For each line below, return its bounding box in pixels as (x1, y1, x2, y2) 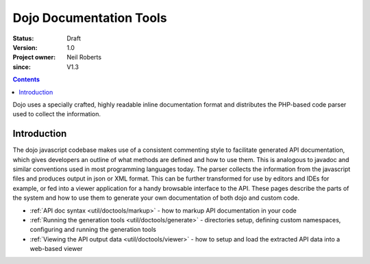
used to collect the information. (12, 110, 101, 118)
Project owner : (12, 53, 56, 62)
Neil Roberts (66, 53, 102, 62)
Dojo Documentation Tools (12, 10, 167, 25)
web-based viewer (29, 245, 83, 253)
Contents (12, 75, 40, 83)
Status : (12, 34, 34, 42)
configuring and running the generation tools (29, 226, 157, 234)
